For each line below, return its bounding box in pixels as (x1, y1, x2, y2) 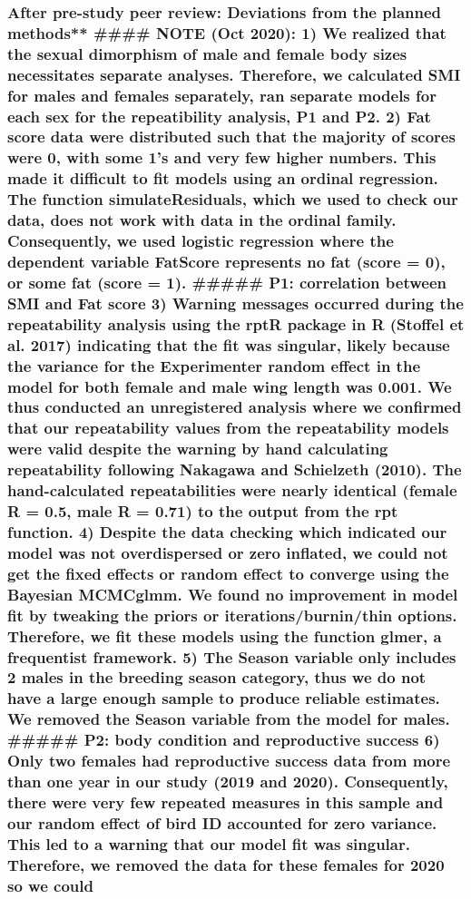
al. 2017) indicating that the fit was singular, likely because (7, 333, 450, 356)
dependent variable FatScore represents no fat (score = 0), (7, 249, 446, 272)
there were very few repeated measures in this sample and (7, 790, 444, 813)
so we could (7, 874, 93, 896)
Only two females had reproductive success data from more (7, 749, 451, 772)
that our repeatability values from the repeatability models (7, 416, 449, 439)
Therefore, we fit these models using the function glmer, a (7, 624, 442, 647)
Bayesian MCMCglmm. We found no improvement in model (7, 582, 458, 605)
